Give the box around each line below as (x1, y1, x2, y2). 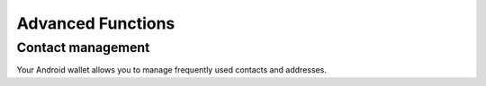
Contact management (16, 39, 150, 56)
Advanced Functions (16, 13, 175, 33)
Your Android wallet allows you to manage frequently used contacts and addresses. (16, 64, 328, 75)
